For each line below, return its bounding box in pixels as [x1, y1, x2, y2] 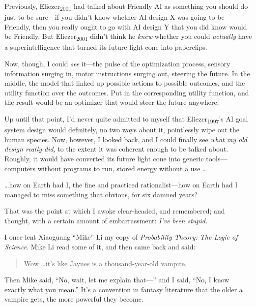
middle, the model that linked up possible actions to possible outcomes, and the [4, 78, 245, 88]
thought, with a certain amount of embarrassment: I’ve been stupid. [4, 215, 208, 225]
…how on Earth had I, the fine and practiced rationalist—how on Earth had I [4, 180, 238, 190]
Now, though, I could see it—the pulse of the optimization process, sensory [4, 59, 230, 69]
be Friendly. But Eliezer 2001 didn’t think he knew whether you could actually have [4, 31, 252, 43]
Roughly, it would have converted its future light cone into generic [4, 153, 204, 163]
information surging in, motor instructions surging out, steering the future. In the [4, 68, 250, 78]
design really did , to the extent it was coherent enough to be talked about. [4, 144, 228, 154]
